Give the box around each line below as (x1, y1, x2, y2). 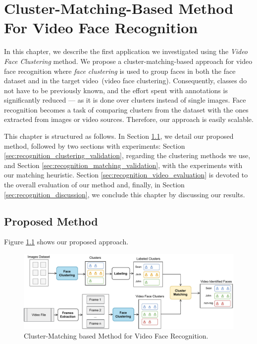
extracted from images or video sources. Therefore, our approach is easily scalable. (4, 114, 254, 124)
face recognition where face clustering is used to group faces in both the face (4, 65, 236, 76)
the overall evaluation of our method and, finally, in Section (4, 179, 185, 190)
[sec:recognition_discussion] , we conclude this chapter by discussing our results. (4, 189, 245, 199)
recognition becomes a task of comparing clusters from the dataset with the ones (4, 104, 249, 115)
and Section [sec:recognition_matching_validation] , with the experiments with (4, 160, 243, 170)
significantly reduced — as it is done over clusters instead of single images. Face (4, 95, 246, 105)
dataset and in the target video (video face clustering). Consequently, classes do (4, 75, 247, 86)
